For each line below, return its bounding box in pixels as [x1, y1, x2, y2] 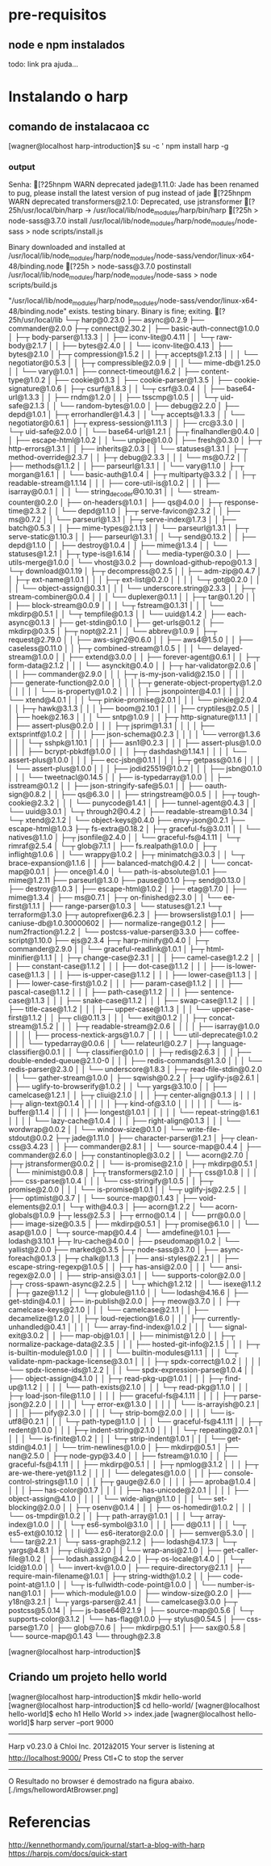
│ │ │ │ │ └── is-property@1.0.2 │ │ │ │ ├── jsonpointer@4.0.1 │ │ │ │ [8, 686, 247, 696]
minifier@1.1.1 [8, 952, 52, 963]
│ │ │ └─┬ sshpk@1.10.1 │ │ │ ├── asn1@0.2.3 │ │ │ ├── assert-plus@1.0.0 [8, 738, 262, 748]
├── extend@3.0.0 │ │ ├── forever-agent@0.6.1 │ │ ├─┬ [68, 652, 261, 662]
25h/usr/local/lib [8, 315, 63, 325]
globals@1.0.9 [8, 1210, 55, 1220]
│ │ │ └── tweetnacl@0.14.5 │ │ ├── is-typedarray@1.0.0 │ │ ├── [8, 772, 232, 782]
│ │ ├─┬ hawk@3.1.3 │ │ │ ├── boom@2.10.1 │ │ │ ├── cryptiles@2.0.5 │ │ [8, 703, 262, 713]
